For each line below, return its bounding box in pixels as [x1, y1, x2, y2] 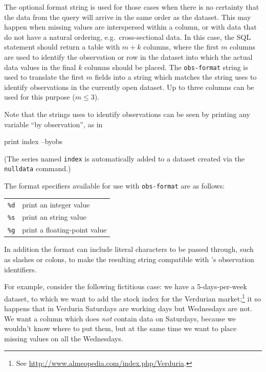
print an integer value [22, 199, 90, 210]
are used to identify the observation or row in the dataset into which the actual [4, 51, 253, 62]
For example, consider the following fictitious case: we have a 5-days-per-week [4, 281, 248, 292]
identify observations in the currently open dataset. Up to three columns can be [4, 81, 254, 92]
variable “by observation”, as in [4, 119, 103, 129]
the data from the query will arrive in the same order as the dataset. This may [4, 11, 251, 22]
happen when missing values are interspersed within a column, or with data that [4, 21, 257, 32]
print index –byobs [4, 136, 63, 147]
